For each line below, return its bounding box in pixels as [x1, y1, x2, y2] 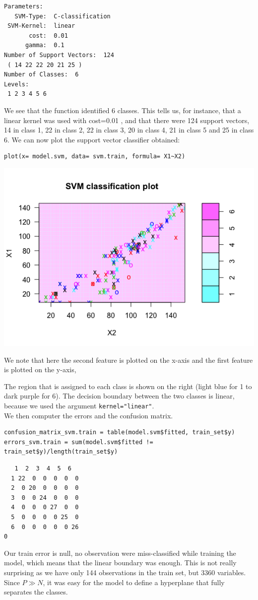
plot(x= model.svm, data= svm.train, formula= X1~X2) [4, 153, 186, 160]
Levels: [4, 80, 29, 88]
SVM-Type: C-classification [14, 12, 111, 20]
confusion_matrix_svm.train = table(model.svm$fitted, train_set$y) [4, 429, 235, 436]
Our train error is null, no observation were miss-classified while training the [4, 547, 236, 558]
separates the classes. [4, 587, 68, 597]
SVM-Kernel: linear [7, 22, 75, 30]
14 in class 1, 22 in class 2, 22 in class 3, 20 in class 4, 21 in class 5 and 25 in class [4, 125, 254, 135]
